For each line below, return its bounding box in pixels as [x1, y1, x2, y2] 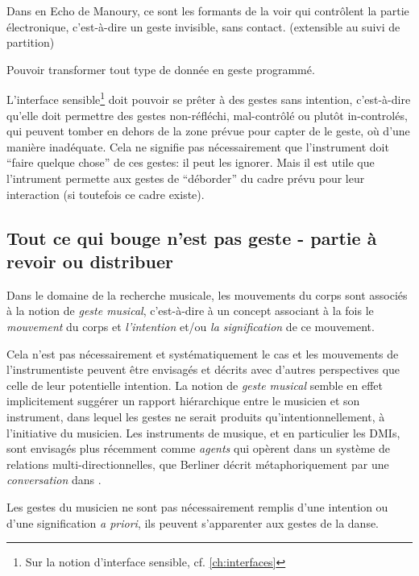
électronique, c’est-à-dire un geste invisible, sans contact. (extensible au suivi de [6, 18, 400, 35]
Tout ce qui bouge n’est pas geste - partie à [6, 225, 377, 250]
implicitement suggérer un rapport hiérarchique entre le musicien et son [6, 392, 360, 409]
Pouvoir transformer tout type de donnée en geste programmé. [6, 60, 315, 77]
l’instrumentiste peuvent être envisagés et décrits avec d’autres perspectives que [6, 361, 400, 378]
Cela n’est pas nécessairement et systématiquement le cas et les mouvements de [6, 345, 399, 362]
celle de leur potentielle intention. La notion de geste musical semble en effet [6, 376, 383, 393]
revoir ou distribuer [6, 248, 173, 273]
